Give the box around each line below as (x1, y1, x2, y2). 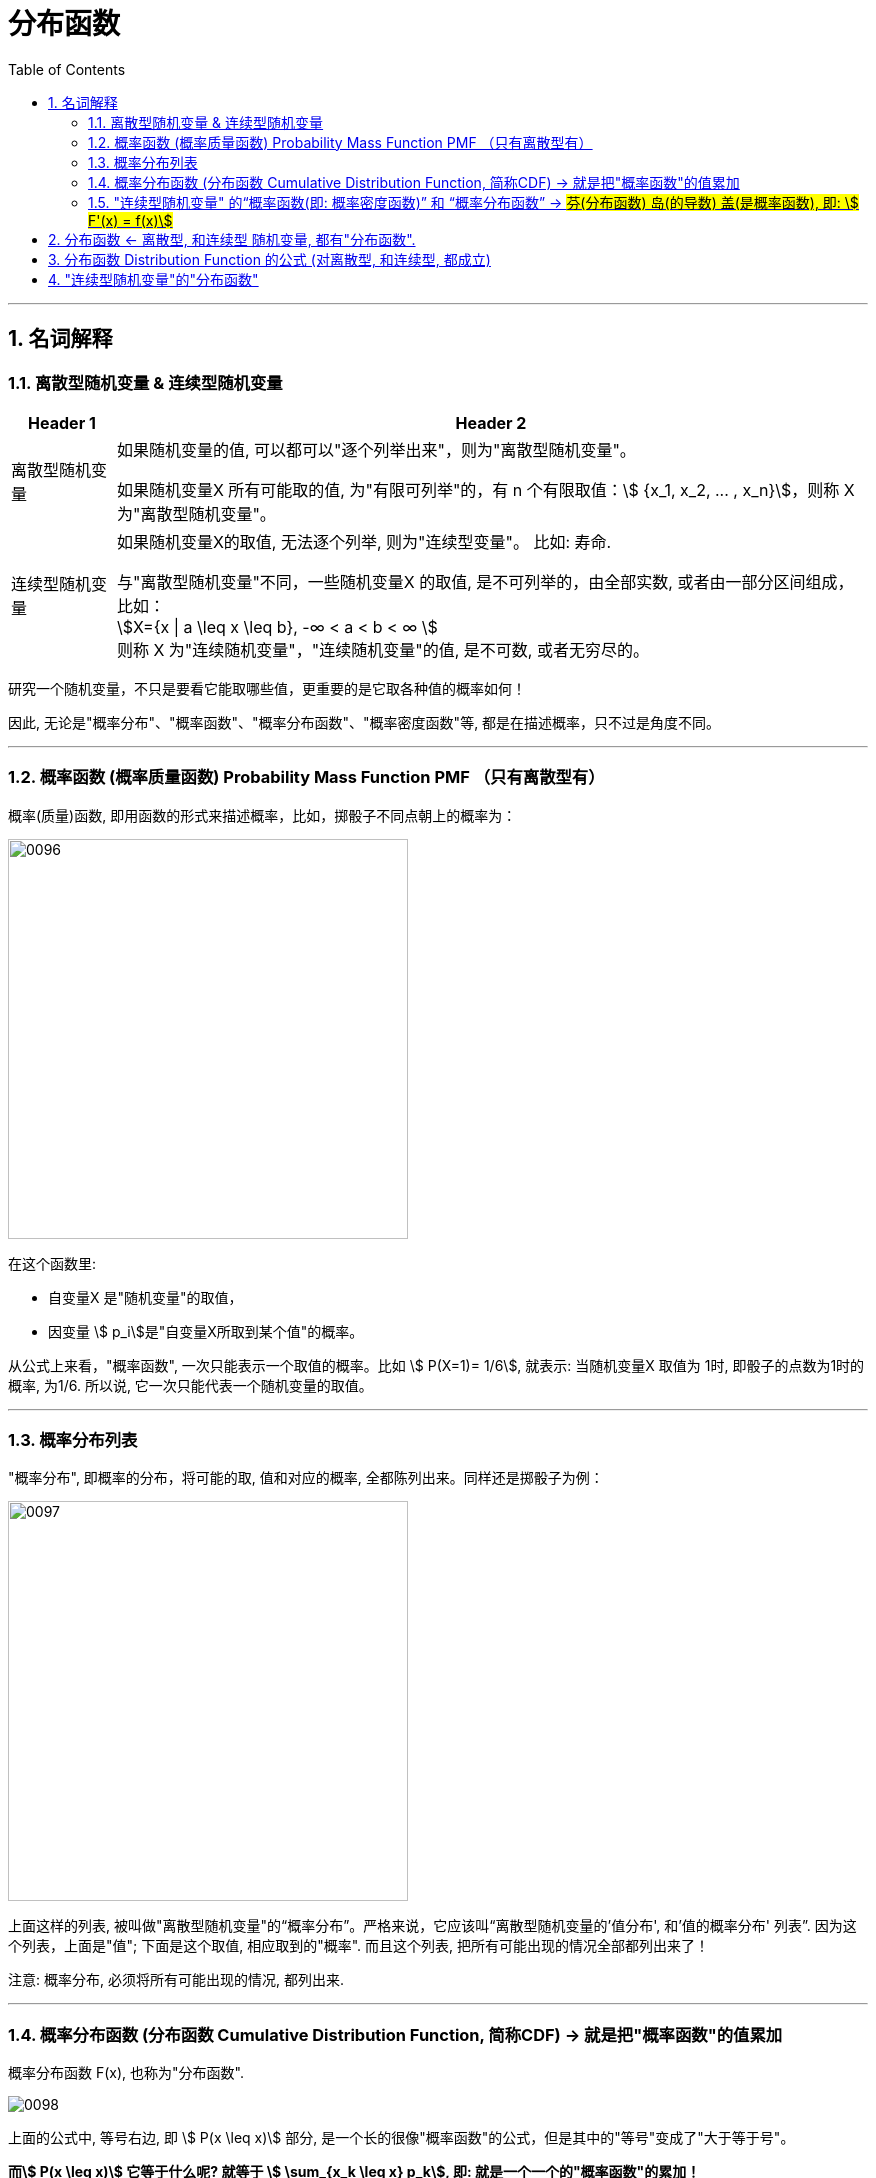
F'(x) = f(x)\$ (88, 211, 173, 229)
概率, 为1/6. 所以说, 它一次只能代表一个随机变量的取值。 (8, 1376, 373, 1394)
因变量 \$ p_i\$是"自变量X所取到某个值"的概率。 (48, 1322, 364, 1340)
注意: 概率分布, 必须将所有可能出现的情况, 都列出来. (8, 1971, 344, 1989)
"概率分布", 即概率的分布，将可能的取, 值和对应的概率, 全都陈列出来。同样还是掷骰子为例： (8, 1469, 604, 1487)
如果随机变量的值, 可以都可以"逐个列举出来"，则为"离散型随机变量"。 (116, 439, 636, 460)
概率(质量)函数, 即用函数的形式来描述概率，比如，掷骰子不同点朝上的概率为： (8, 806, 517, 824)
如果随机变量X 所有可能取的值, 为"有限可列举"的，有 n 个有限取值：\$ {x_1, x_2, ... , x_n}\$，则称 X (116, 479, 855, 500)
